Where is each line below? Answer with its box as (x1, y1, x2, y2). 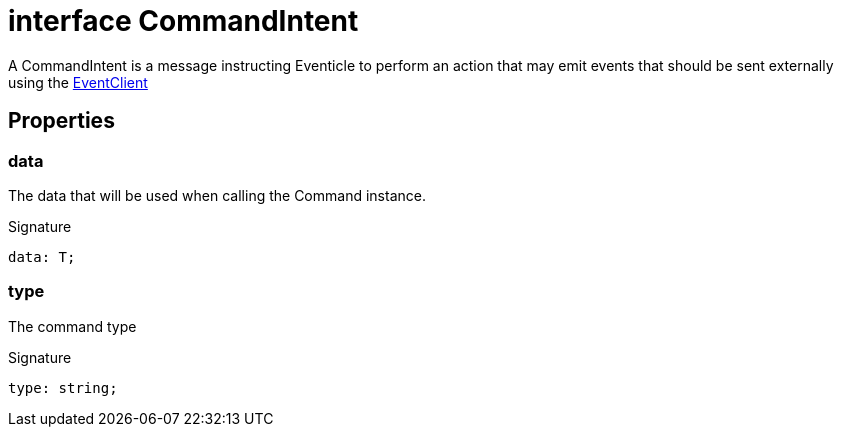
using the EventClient (8, 73, 148, 91)
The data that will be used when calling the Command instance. (8, 186, 426, 204)
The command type (8, 317, 137, 335)
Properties (8, 108, 115, 134)
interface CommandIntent (8, 4, 359, 38)
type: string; (8, 379, 118, 396)
